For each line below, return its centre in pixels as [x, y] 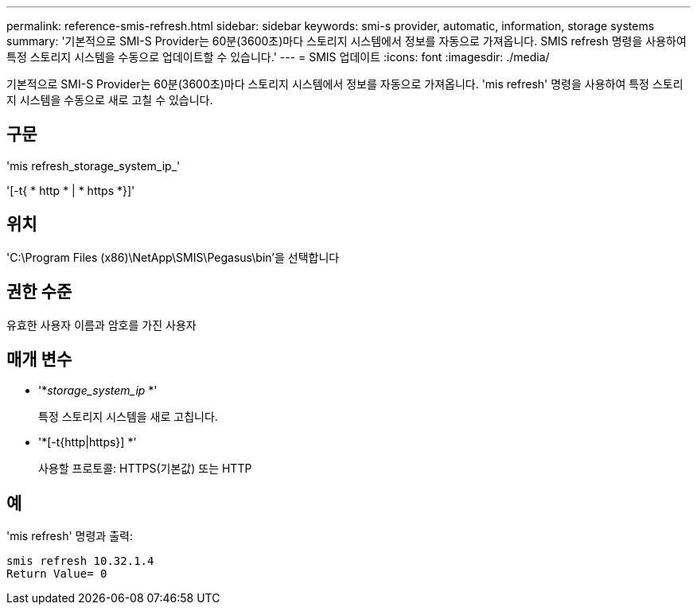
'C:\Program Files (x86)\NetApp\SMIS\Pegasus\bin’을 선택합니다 [173, 257]
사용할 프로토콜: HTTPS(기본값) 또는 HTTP [145, 469]
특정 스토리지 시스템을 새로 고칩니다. [128, 417]
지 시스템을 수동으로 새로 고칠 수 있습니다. [110, 100]
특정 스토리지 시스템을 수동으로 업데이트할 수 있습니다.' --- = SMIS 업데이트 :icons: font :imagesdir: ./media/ [278, 57]
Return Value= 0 [57, 574]
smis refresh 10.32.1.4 [80, 561]
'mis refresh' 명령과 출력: [70, 536]
